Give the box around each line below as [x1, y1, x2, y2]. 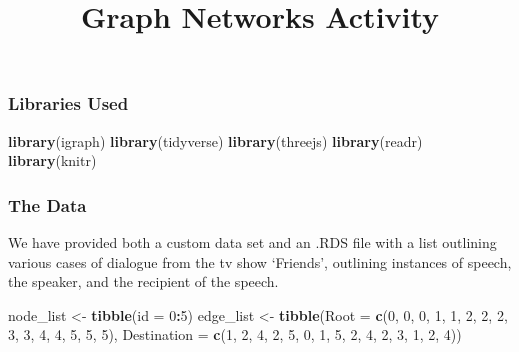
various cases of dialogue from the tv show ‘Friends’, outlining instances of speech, [8, 251, 512, 272]
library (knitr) [8, 150, 97, 171]
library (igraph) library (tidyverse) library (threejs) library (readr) [8, 130, 423, 151]
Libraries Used [8, 91, 129, 116]
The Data [8, 192, 87, 217]
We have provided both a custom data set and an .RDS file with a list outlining [8, 232, 497, 253]
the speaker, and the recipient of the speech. [8, 271, 279, 292]
